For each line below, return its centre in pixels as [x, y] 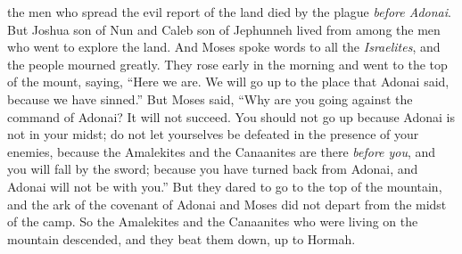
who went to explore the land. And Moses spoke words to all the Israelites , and [224, 47]
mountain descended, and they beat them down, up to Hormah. [181, 238]
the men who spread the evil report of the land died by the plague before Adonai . [229, 12]
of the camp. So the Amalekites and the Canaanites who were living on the [213, 221]
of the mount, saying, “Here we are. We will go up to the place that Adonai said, [228, 82]
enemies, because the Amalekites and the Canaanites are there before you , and [222, 151]
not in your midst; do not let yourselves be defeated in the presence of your [213, 134]
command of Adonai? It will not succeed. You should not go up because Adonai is [231, 116]
